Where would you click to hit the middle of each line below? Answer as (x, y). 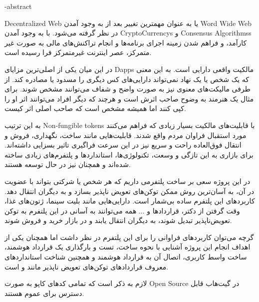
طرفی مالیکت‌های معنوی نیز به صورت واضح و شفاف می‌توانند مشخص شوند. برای (128, 89)
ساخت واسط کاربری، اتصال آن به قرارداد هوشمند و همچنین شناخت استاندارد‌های (126, 257)
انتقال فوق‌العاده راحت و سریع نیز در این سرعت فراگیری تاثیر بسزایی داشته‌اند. (123, 145)
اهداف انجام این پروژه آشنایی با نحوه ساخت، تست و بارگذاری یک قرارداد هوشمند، (128, 247)
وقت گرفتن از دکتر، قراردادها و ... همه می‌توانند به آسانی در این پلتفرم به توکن (122, 210)
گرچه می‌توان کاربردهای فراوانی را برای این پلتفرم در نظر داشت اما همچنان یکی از (129, 237)
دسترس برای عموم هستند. (44, 293)
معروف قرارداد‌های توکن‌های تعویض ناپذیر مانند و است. (87, 266)
